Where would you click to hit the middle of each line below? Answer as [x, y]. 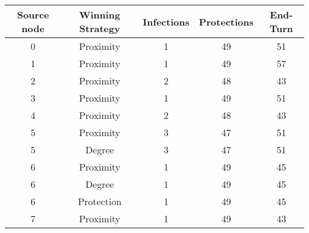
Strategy [100, 28]
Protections [226, 21]
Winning [100, 15]
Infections [166, 21]
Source [33, 15]
